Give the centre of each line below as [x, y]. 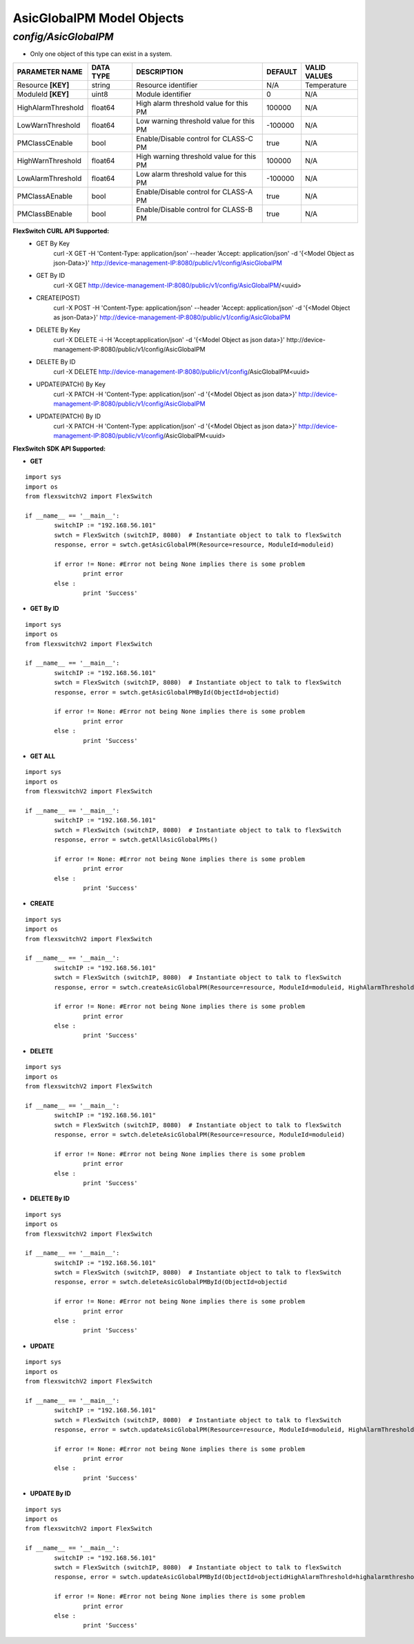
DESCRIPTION [159, 71]
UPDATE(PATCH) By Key [71, 384]
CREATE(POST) [58, 298]
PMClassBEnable [45, 214]
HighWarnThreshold [49, 160]
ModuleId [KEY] [43, 94]
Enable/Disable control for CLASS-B [194, 209]
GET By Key [53, 244]
